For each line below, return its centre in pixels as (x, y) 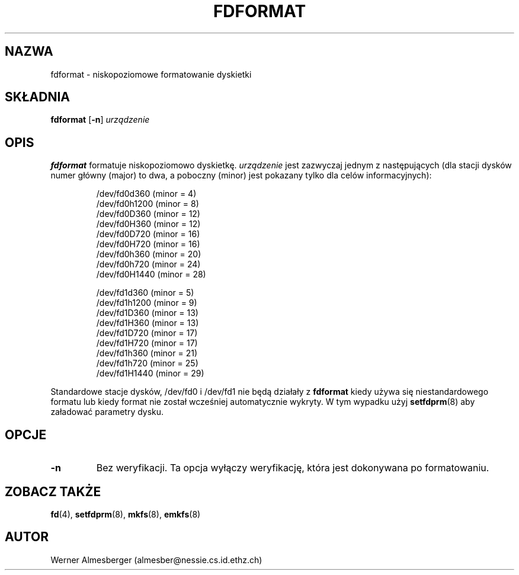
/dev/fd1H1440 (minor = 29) (150, 373)
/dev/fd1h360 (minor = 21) (147, 353)
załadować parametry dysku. (107, 412)
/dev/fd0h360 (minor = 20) (149, 254)
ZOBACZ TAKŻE (53, 491)
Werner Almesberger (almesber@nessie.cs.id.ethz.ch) (156, 560)
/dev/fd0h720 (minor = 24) (148, 264)
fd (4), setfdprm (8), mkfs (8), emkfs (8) (126, 514)
